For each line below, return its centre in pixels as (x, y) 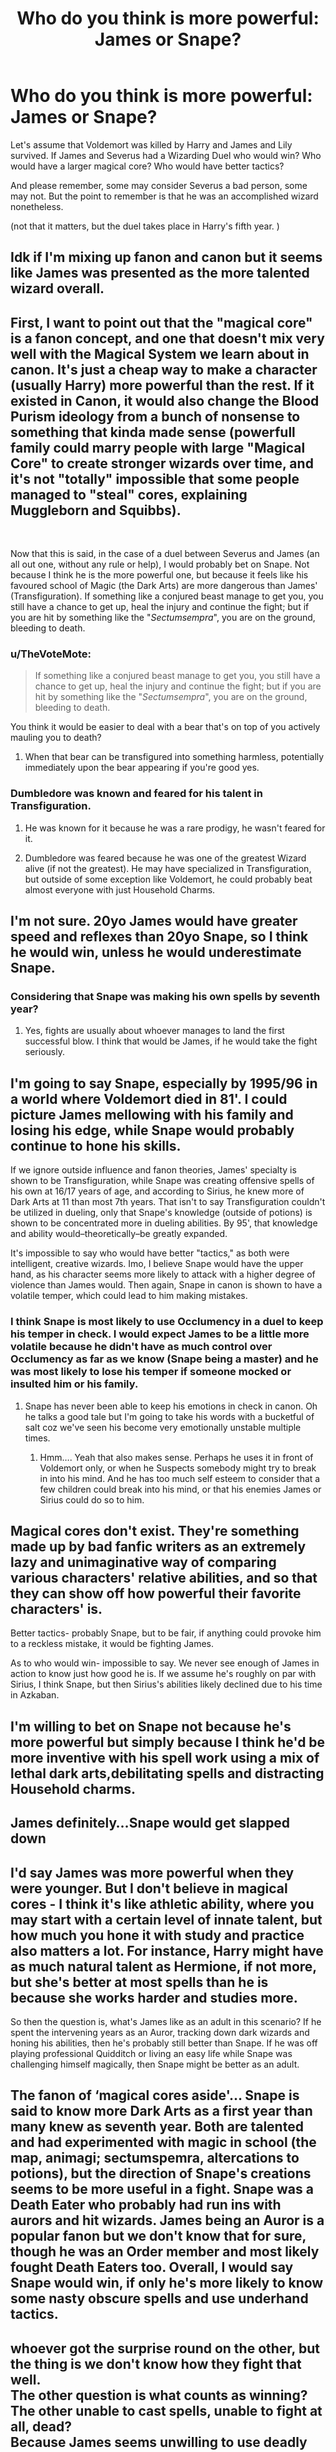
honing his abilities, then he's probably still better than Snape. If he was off (164, 2043)
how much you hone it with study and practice (157, 1935)
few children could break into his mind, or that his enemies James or (180, 1489)
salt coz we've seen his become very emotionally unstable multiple (163, 1427)
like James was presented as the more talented (160, 273)
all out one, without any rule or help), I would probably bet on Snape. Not (160, 564)
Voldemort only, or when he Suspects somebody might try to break (178, 1468)
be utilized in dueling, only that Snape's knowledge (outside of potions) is (161, 1213)
